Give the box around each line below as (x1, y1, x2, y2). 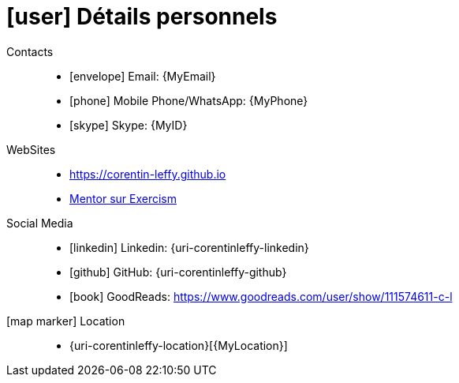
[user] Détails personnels (6, 3, 278, 30)
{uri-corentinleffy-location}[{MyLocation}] (69, 338, 288, 352)
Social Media (6, 216, 73, 230)
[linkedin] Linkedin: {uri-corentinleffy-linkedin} (69, 240, 309, 254)
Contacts (6, 44, 54, 58)
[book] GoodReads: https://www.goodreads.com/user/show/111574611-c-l (69, 289, 453, 303)
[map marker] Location (6, 314, 125, 328)
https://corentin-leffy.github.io (69, 167, 226, 181)
